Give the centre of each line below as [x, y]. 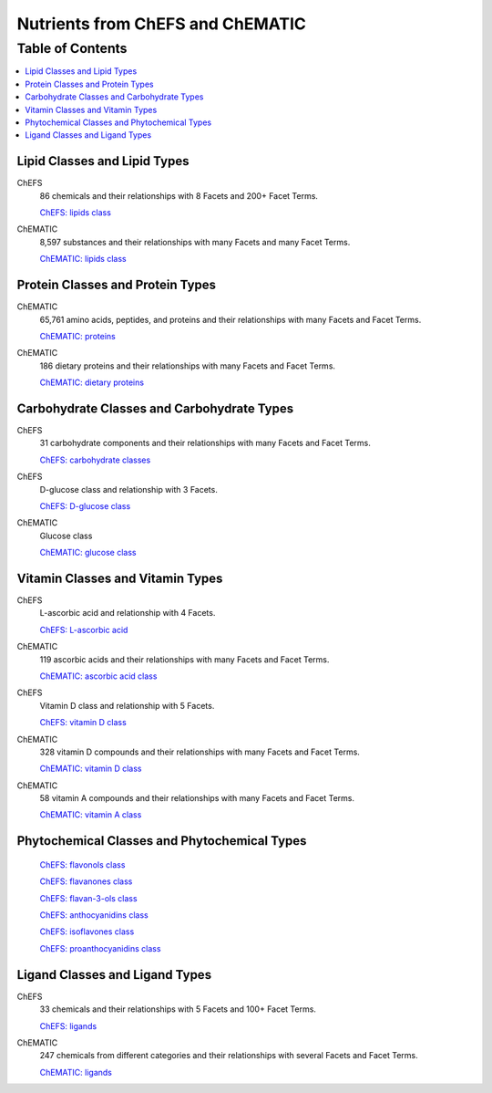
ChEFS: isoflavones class [87, 932]
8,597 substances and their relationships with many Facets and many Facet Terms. [195, 242]
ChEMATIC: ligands [76, 1072]
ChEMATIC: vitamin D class [91, 769]
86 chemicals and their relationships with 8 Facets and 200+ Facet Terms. [179, 195]
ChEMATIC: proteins [77, 336]
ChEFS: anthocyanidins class [94, 915]
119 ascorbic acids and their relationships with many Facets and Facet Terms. [184, 659]
